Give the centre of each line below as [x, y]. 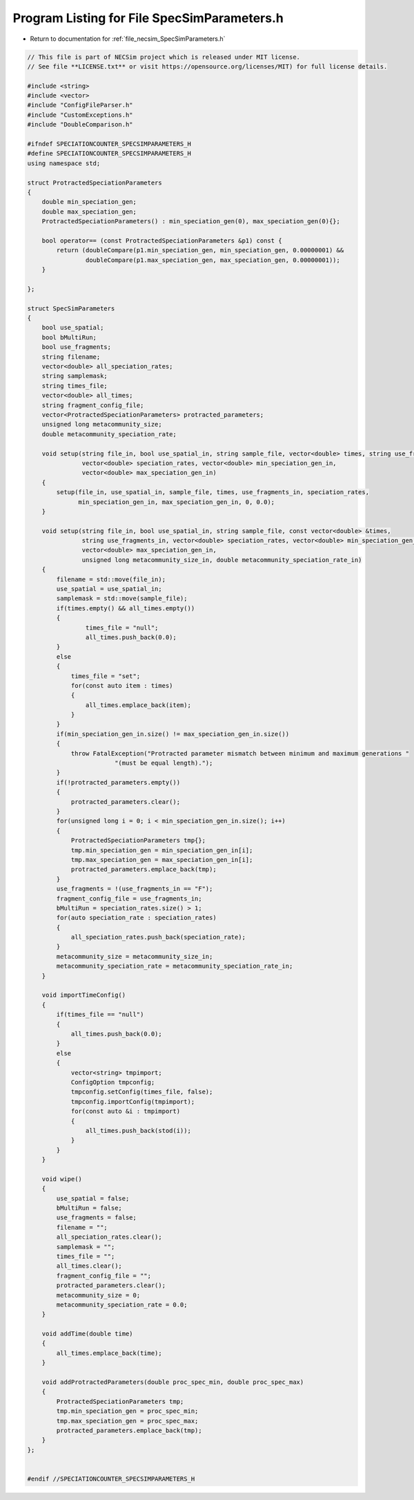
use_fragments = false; [97, 1218]
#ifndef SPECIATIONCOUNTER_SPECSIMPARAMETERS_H [109, 144]
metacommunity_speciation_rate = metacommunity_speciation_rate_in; [175, 966]
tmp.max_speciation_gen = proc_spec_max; [127, 1421]
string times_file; [75, 386]
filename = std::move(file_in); [111, 579]
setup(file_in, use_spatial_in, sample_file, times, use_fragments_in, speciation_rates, [213, 492]
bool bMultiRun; [69, 337]
